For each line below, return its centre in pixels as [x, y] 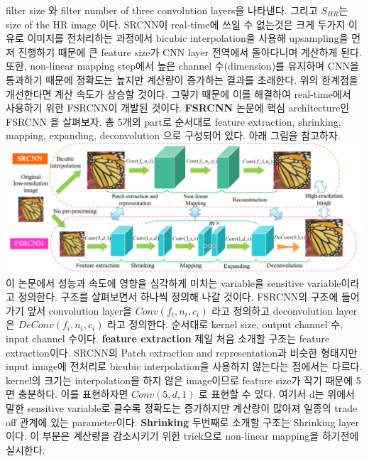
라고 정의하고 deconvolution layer [285, 310]
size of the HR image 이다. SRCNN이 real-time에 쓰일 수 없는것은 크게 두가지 [176, 24]
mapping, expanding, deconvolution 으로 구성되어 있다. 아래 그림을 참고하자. [173, 135]
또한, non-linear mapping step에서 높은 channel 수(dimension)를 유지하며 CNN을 [182, 66]
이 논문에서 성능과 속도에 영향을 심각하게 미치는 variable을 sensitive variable [174, 282]
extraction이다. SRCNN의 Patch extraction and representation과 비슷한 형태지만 [182, 352]
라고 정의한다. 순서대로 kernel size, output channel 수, [225, 324]
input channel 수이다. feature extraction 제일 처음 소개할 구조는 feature [168, 338]
